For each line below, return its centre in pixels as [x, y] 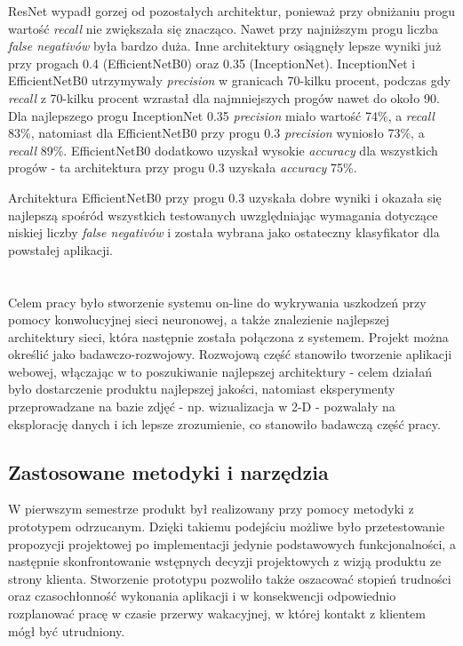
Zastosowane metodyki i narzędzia [168, 471]
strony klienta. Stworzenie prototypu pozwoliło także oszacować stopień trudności [230, 578]
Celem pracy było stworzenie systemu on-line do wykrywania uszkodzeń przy [217, 302]
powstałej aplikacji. [60, 249]
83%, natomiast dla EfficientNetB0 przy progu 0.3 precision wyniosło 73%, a [216, 133]
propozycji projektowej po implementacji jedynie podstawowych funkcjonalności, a [232, 543]
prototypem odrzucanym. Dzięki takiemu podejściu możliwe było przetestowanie [227, 526]
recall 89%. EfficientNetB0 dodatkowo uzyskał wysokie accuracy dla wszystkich [223, 150]
